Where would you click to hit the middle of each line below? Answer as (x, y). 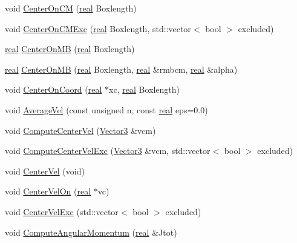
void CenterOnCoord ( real (54, 89)
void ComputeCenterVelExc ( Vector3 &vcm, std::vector (108, 151)
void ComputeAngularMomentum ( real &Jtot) (91, 232)
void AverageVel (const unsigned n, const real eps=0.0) (106, 109)
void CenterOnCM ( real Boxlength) (71, 8)
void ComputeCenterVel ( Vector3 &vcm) (80, 130)
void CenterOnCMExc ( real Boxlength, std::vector (98, 28)
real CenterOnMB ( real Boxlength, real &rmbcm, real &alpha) (121, 69)
